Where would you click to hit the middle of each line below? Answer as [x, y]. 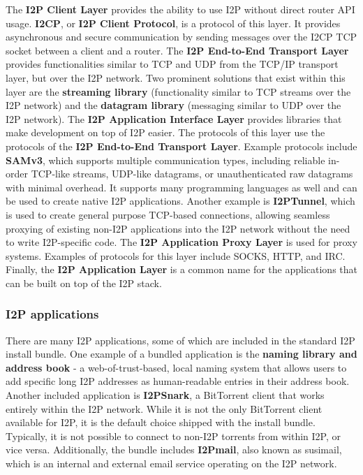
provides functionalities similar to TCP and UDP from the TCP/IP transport [172, 64]
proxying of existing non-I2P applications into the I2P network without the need [178, 228]
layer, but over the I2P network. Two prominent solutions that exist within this [176, 77]
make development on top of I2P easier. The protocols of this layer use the [165, 132]
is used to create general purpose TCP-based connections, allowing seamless [168, 214]
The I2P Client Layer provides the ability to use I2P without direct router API [180, 9]
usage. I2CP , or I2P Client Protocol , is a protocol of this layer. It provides [173, 23]
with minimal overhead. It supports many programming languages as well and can [181, 187]
